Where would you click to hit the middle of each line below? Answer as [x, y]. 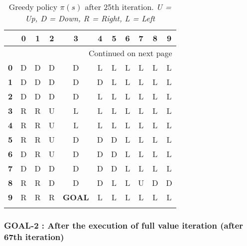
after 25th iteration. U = [128, 7]
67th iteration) [34, 236]
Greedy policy [33, 7]
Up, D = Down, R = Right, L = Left [90, 18]
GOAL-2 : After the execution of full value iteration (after [124, 225]
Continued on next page [130, 53]
